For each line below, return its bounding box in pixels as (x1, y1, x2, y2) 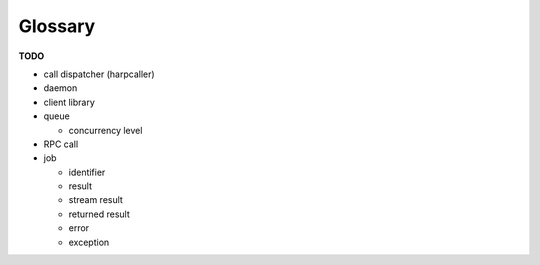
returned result (68, 208, 130, 220)
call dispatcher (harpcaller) (43, 68, 155, 80)
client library (43, 96, 95, 108)
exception (68, 236, 110, 248)
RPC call (43, 138, 79, 150)
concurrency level (68, 124, 143, 136)
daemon (43, 82, 78, 94)
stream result (68, 194, 124, 206)
